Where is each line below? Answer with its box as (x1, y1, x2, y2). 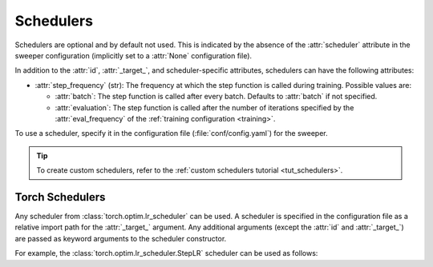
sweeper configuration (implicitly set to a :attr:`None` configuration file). (14, 50, 253, 60)
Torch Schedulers (14, 190, 106, 204)
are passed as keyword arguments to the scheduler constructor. (14, 233, 227, 243)
